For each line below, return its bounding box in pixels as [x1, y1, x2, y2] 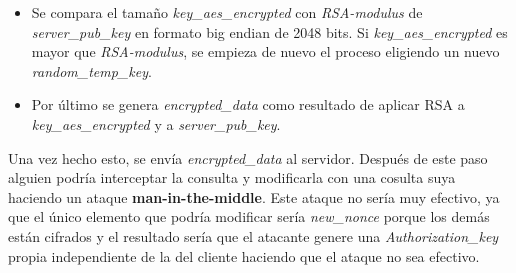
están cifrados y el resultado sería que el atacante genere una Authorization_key [8, 225, 499, 246]
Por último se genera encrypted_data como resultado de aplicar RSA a [31, 94, 465, 115]
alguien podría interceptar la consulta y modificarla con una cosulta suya [8, 167, 456, 188]
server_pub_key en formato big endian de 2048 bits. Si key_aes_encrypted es [31, 21, 508, 42]
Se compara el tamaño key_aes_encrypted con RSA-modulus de [31, 2, 423, 22]
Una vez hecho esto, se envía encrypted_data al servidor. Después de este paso [8, 147, 488, 168]
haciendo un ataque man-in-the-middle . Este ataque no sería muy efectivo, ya [8, 186, 500, 207]
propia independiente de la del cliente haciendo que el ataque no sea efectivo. [8, 245, 480, 266]
